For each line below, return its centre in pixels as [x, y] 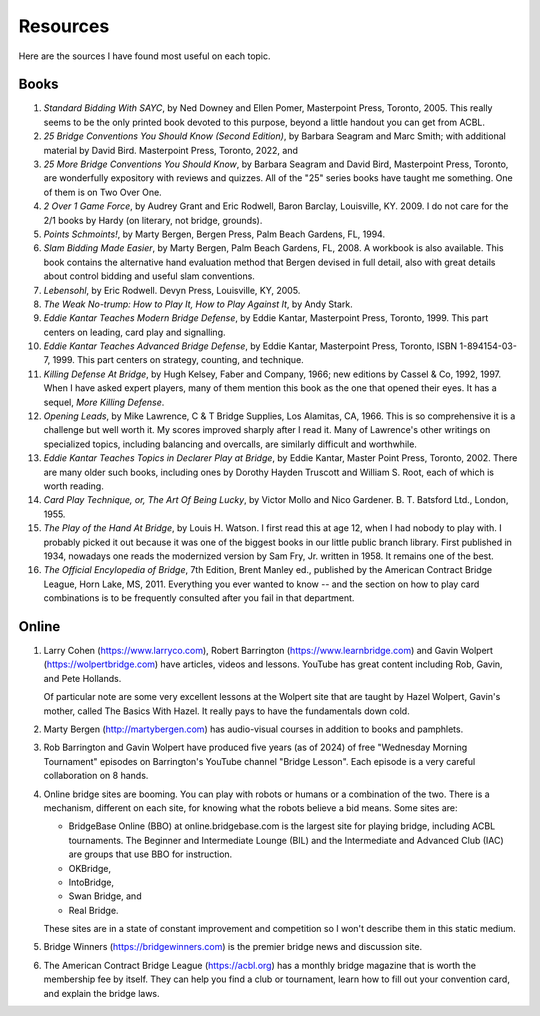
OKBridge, [90, 868]
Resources [64, 26]
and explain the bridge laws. [101, 993]
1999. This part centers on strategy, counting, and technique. [178, 360]
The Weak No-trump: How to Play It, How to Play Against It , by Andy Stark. [198, 304]
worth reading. [73, 486]
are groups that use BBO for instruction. [150, 854]
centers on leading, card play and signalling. [134, 332]
